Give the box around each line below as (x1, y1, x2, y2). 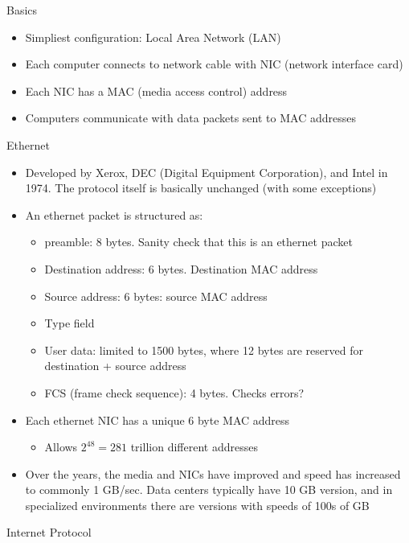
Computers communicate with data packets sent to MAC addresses (25, 109, 356, 126)
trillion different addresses (130, 438, 258, 455)
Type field (44, 315, 95, 331)
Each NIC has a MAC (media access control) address (25, 82, 288, 99)
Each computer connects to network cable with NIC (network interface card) (25, 56, 403, 72)
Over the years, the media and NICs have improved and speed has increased (25, 465, 401, 482)
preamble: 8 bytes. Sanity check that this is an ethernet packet (44, 233, 353, 250)
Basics (6, 2, 38, 18)
